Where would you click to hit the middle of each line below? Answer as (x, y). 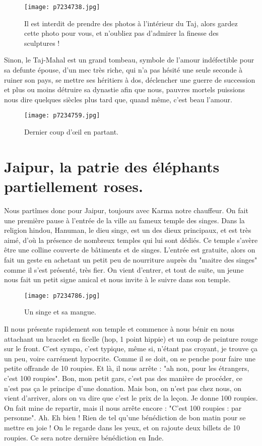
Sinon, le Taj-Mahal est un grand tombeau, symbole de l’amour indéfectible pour (129, 60)
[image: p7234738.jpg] (62, 7)
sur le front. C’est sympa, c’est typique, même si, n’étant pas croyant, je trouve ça (131, 348)
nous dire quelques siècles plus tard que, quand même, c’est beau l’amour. (118, 99)
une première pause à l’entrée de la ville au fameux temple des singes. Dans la (124, 220)
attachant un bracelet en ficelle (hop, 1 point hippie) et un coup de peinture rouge (131, 338)
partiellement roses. (74, 186)
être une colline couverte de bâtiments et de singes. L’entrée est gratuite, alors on (130, 250)
